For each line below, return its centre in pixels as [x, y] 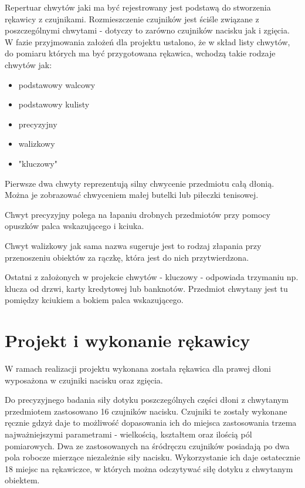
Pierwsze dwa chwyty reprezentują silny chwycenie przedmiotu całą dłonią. [140, 183]
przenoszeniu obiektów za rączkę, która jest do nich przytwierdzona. [127, 257]
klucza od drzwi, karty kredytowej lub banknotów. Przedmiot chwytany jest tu [146, 288]
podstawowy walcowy [57, 84]
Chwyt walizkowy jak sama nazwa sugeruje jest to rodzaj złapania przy [133, 245]
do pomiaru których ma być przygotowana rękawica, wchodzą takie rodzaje [140, 53]
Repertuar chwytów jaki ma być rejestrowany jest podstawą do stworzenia [138, 7]
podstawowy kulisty [54, 104]
